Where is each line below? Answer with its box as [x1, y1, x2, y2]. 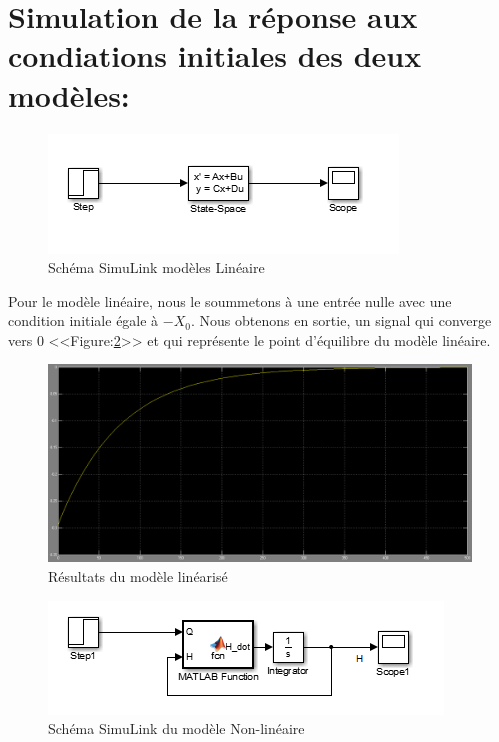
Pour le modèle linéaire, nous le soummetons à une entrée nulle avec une [8, 290, 452, 311]
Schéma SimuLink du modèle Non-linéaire [48, 718, 305, 739]
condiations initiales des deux [8, 35, 422, 76]
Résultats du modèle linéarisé [48, 565, 228, 586]
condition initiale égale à [8, 310, 159, 331]
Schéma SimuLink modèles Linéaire [48, 257, 265, 278]
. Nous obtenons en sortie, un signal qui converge [190, 310, 492, 331]
